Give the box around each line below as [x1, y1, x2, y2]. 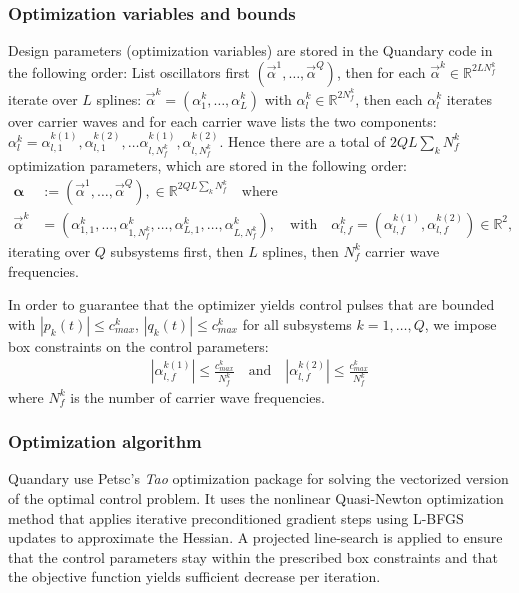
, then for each [336, 61, 426, 82]
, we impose [424, 313, 497, 334]
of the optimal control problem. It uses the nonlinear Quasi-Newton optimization [8, 488, 504, 509]
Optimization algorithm [8, 429, 202, 454]
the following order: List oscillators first [8, 61, 250, 82]
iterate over [8, 88, 78, 109]
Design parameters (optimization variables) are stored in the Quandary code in [8, 40, 493, 61]
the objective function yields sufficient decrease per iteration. [8, 566, 381, 587]
